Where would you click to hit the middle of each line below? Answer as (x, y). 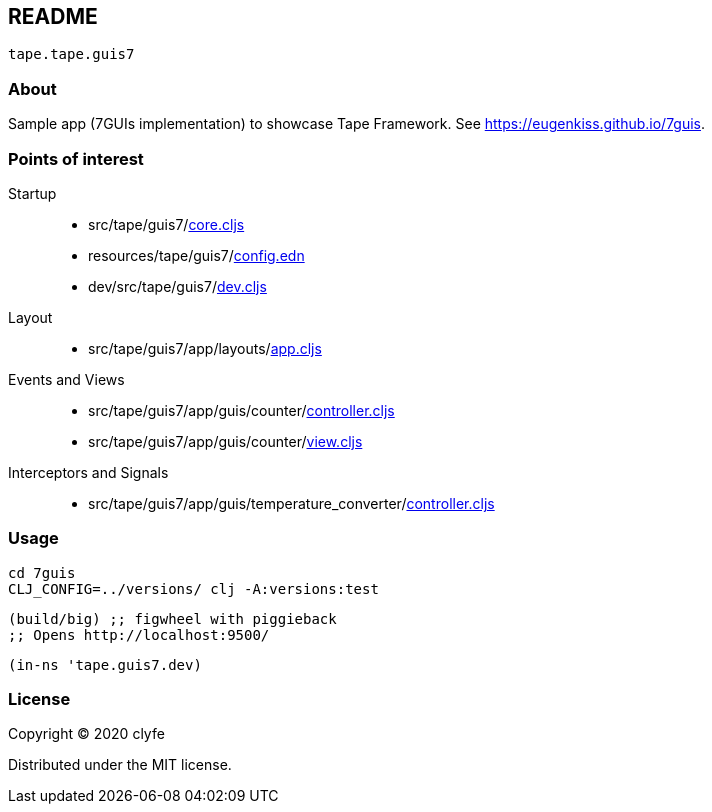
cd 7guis (42, 572)
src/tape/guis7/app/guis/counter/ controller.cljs (241, 410)
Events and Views (66, 379)
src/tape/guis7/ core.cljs (166, 224)
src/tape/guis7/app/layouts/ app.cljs (205, 348)
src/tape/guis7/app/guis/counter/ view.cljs (225, 441)
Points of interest (76, 158)
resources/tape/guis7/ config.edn (196, 255)
